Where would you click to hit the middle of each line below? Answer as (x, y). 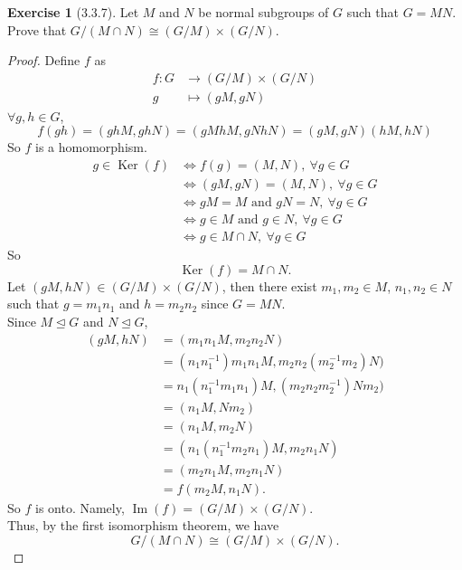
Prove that (37, 29)
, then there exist (269, 285)
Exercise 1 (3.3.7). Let (73, 12)
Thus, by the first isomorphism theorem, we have (143, 525)
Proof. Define (44, 60)
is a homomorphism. (91, 147)
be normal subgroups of (264, 12)
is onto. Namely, (80, 507)
